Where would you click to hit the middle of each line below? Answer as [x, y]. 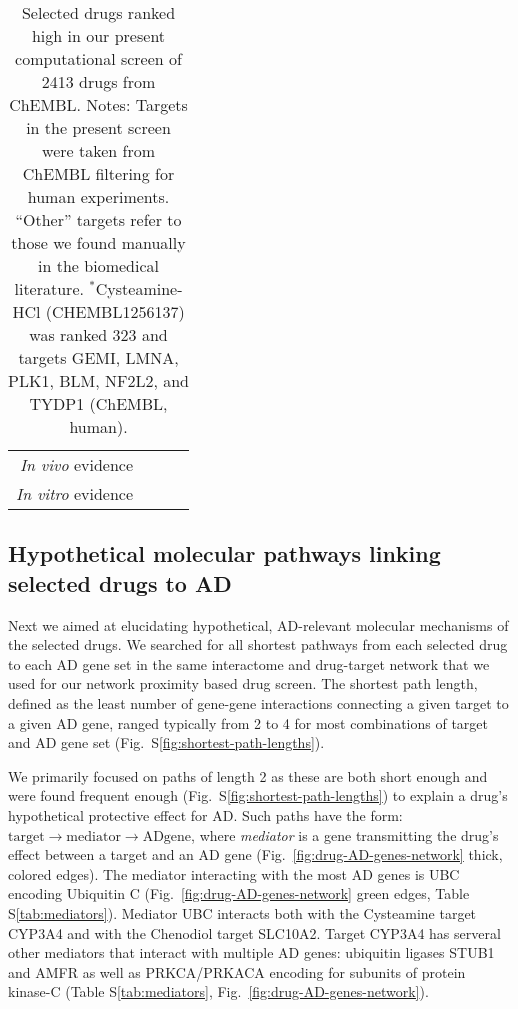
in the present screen [98, 127]
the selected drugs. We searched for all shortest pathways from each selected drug [258, 644]
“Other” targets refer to [98, 219]
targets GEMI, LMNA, [98, 357]
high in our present [98, 35]
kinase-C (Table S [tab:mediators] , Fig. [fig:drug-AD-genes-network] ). [218, 991]
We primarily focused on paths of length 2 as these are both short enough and [248, 775]
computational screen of [98, 58]
